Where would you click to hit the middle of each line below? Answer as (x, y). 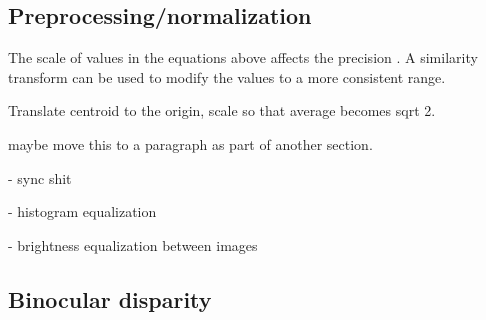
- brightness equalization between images (133, 244)
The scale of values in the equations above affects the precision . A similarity (243, 57)
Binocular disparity (110, 298)
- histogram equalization (82, 211)
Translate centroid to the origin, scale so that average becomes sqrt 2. (222, 110)
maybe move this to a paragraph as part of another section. (190, 143)
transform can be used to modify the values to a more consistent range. (227, 76)
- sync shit (40, 177)
